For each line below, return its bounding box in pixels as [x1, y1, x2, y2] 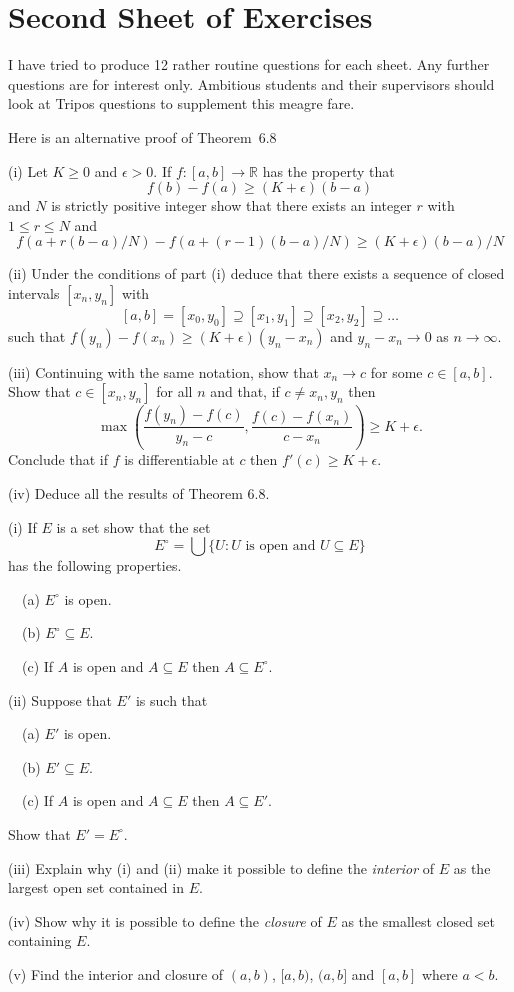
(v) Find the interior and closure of [8, 963, 224, 984]
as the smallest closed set [341, 910, 495, 931]
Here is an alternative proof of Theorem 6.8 [8, 126, 277, 147]
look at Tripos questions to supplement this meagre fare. [8, 93, 355, 114]
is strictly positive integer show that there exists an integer [51, 195, 412, 216]
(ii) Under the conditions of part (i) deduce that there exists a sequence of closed [8, 263, 505, 284]
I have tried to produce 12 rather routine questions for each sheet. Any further [8, 54, 490, 75]
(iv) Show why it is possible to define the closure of [8, 910, 322, 931]
